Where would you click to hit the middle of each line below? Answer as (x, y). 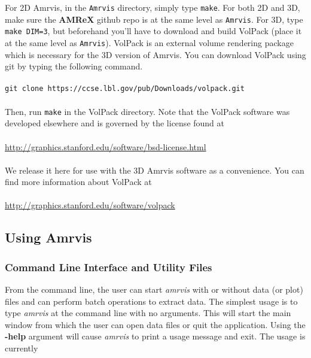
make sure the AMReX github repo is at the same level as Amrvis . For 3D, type (154, 19)
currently (22, 348)
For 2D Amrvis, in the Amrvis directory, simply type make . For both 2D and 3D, (153, 7)
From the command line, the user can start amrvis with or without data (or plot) (154, 289)
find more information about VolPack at (78, 182)
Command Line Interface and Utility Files (109, 267)
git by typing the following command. (74, 66)
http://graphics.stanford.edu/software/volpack (90, 205)
